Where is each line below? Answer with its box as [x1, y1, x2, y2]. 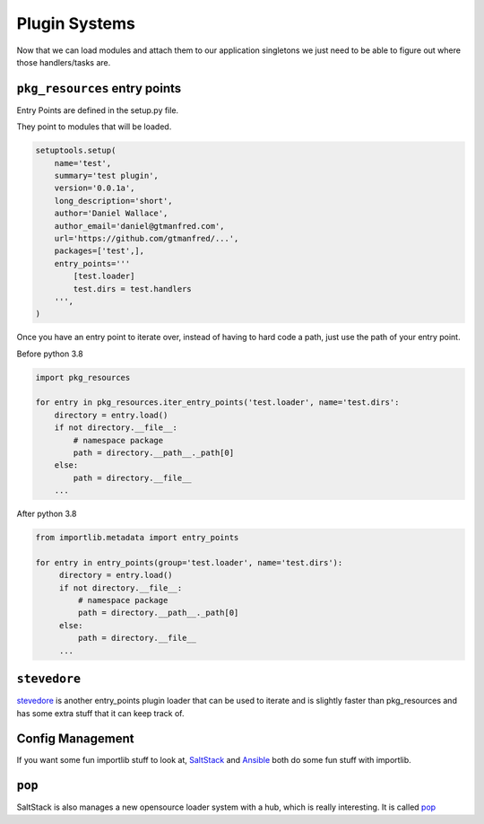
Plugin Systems [16, 13, 136, 33]
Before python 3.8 [16, 348, 84, 359]
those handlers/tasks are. [16, 57, 111, 67]
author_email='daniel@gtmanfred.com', [54, 221, 225, 231]
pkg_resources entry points [16, 81, 182, 96]
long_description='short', [54, 196, 174, 206]
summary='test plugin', [54, 171, 159, 180]
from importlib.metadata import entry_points [35, 532, 239, 543]
